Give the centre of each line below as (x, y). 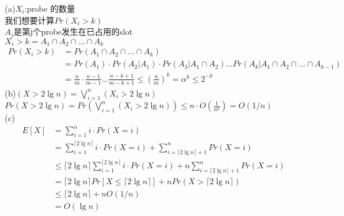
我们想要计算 (30, 20)
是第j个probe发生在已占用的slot (73, 31)
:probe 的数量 (50, 8)
